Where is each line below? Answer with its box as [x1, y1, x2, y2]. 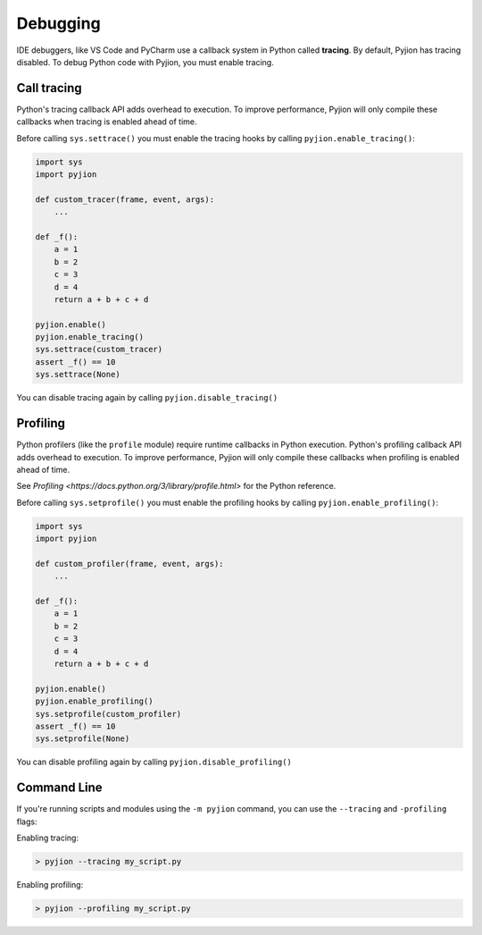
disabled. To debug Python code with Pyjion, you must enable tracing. [16, 56, 274, 67]
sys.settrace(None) [35, 369, 120, 380]
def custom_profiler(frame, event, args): [35, 559, 224, 569]
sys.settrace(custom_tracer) [35, 344, 163, 355]
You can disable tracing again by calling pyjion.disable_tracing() [16, 392, 278, 403]
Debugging [16, 13, 102, 33]
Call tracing [16, 80, 82, 96]
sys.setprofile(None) [35, 734, 130, 744]
